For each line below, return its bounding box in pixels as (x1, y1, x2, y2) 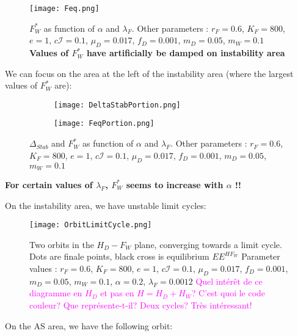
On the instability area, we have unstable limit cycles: (5, 199, 206, 211)
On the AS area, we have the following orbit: (5, 319, 173, 332)
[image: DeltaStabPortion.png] (54, 100, 181, 109)
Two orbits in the (29, 238, 94, 250)
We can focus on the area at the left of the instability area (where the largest (5, 67, 294, 79)
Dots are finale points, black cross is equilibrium (29, 250, 209, 263)
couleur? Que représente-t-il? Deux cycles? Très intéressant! (29, 299, 252, 311)
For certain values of (5, 178, 93, 191)
